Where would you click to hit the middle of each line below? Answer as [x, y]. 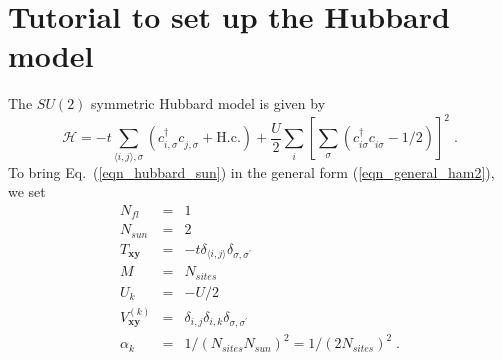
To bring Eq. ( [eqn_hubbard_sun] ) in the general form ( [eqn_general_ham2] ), [251, 171]
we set [27, 191]
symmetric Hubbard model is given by [208, 103]
